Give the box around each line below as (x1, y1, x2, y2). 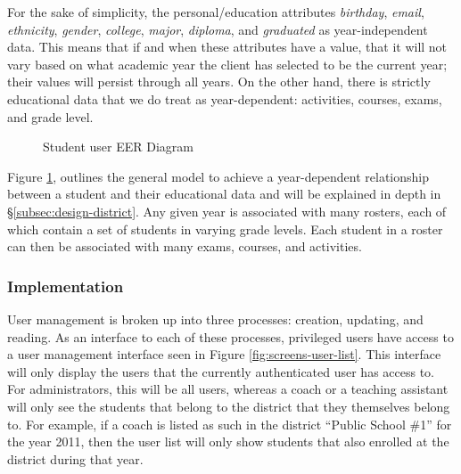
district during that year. (7, 449, 144, 468)
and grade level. (7, 107, 94, 126)
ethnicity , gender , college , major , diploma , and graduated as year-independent (7, 20, 428, 38)
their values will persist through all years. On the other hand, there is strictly (7, 72, 431, 91)
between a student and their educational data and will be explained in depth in (7, 184, 441, 203)
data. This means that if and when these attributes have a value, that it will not (7, 37, 448, 56)
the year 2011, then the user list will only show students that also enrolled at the (7, 432, 449, 451)
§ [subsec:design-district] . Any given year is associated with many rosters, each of (7, 201, 447, 220)
